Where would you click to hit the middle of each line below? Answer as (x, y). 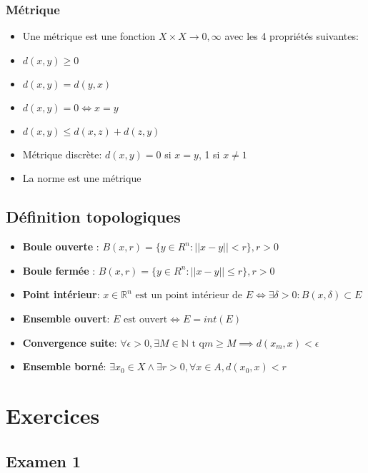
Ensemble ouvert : (66, 318)
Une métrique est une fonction (89, 36)
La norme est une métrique (82, 178)
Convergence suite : (70, 342)
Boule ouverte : (61, 246)
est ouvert (146, 319)
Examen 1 (44, 461)
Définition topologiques (93, 217)
